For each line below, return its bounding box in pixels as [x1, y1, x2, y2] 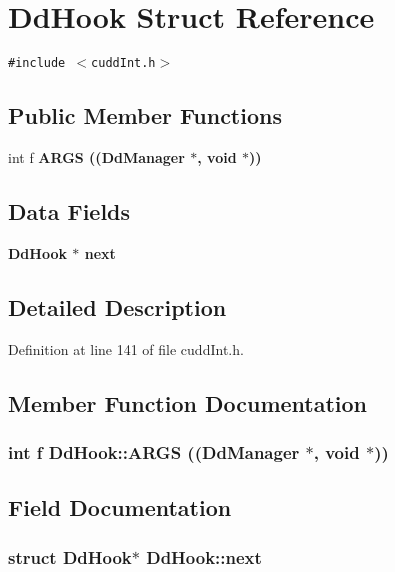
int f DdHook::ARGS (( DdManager [8, 439, 300, 464]
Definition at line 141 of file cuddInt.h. [8, 338, 244, 359]
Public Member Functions [8, 100, 282, 131]
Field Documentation [8, 492, 232, 523]
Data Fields [8, 195, 131, 226]
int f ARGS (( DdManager [8, 146, 185, 167]
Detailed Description [8, 291, 227, 322]
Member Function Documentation [8, 387, 368, 418]
